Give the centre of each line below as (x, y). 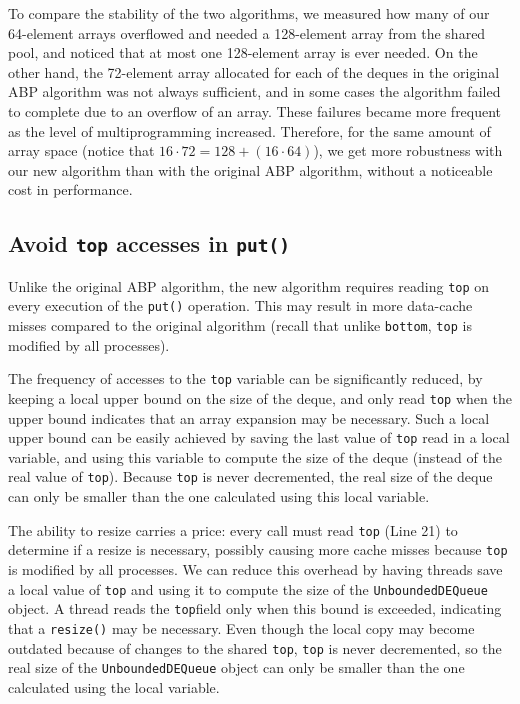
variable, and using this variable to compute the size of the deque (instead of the (255, 456)
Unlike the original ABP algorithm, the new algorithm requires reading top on (249, 285)
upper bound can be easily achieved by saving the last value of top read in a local (259, 437)
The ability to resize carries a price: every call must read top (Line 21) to (233, 529)
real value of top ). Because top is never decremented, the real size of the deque (250, 476)
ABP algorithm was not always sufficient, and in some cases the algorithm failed (254, 91)
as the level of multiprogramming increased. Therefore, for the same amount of (249, 130)
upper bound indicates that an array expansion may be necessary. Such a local (249, 417)
